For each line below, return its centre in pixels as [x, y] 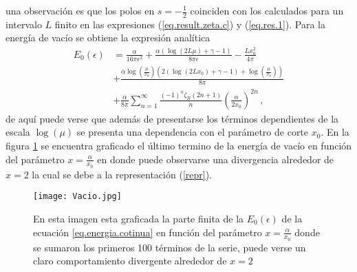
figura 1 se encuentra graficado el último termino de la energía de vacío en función [179, 145]
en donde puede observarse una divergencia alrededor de [216, 159]
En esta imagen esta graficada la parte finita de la [139, 219]
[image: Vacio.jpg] [77, 197]
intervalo [24, 24]
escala [18, 132]
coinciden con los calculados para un [267, 10]
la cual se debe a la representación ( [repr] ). [122, 174]
